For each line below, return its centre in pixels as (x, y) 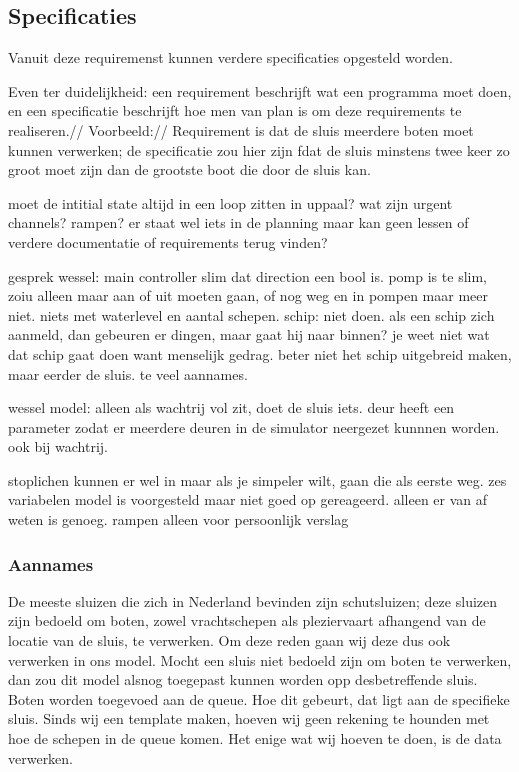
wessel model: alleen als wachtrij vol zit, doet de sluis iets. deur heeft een (231, 407)
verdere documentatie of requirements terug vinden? (168, 241)
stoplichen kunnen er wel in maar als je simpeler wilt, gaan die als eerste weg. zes (257, 479)
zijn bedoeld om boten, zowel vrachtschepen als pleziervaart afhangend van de (247, 620)
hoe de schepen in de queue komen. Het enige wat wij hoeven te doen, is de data (255, 738)
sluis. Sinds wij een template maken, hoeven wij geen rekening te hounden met (249, 718)
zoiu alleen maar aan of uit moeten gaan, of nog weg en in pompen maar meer (248, 295)
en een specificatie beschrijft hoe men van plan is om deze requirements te (235, 110)
